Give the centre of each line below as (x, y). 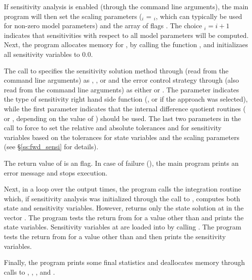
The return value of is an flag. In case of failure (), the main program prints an (121, 163)
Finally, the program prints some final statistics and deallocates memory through (125, 262)
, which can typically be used (199, 16)
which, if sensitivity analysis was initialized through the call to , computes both (122, 198)
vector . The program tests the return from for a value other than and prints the (124, 217)
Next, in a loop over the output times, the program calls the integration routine (123, 189)
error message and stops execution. (56, 172)
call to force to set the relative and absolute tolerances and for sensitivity (113, 128)
